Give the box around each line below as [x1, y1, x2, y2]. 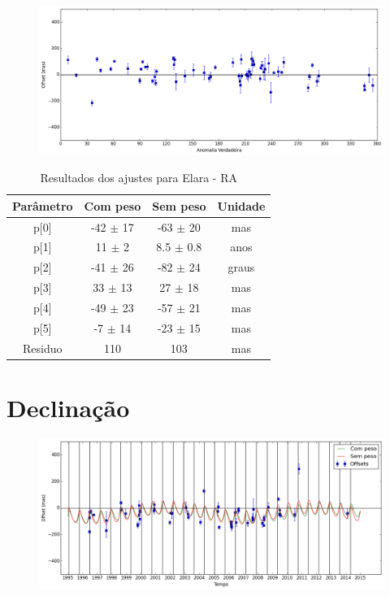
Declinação [6, 390, 130, 424]
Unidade [217, 197, 266, 214]
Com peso [84, 197, 141, 214]
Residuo [23, 339, 63, 356]
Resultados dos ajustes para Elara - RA [40, 169, 237, 186]
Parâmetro [12, 197, 73, 214]
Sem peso [152, 197, 206, 214]
